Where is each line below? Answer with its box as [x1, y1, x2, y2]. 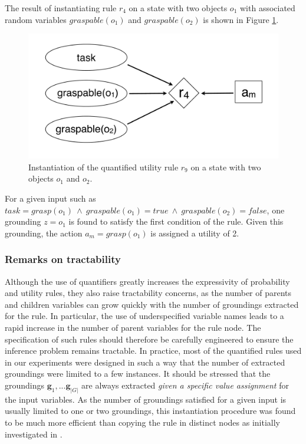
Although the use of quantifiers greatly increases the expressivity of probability [5, 275, 290, 287]
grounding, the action [5, 226, 83, 239]
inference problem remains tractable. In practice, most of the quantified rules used [5, 344, 302, 357]
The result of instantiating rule [5, 2, 117, 14]
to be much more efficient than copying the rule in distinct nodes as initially [5, 416, 280, 428]
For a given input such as [5, 192, 96, 204]
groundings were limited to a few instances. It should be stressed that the [5, 367, 271, 380]
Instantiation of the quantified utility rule [28, 160, 179, 173]
